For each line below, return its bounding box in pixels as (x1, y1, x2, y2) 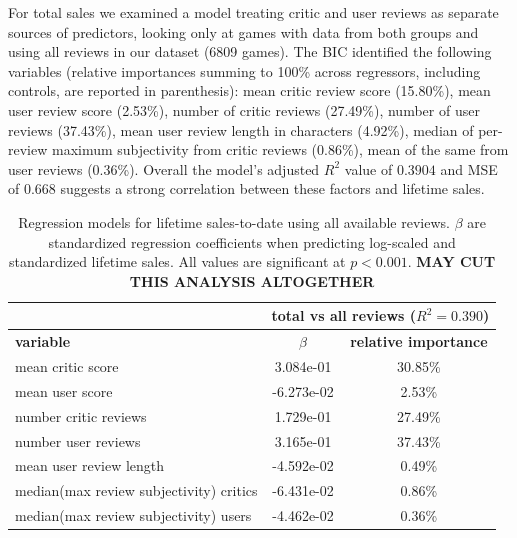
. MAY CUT (407, 251, 496, 272)
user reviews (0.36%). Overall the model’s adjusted (8, 158, 320, 179)
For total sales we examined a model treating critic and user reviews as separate (8, 2, 499, 22)
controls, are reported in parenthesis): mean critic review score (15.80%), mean (8, 80, 491, 101)
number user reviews (15, 430, 141, 451)
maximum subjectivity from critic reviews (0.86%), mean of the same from (51, 139, 509, 160)
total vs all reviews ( (271, 305, 417, 326)
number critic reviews (15, 405, 147, 426)
